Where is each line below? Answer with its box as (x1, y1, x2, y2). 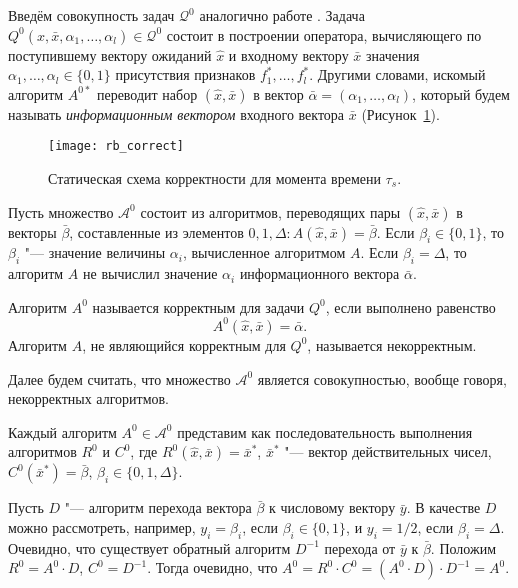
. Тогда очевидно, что (147, 557, 278, 578)
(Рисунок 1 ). (361, 103, 440, 124)
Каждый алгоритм (8, 421, 117, 442)
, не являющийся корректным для (82, 334, 286, 355)
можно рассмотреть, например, (8, 516, 196, 537)
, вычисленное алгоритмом (182, 242, 346, 263)
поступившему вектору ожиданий (8, 44, 212, 65)
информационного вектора (239, 263, 400, 284)
